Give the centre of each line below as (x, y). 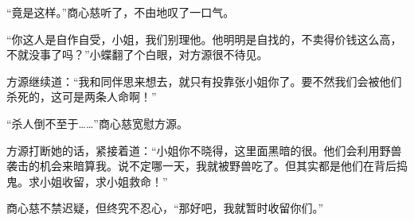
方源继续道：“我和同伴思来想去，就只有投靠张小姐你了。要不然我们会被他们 (204, 81)
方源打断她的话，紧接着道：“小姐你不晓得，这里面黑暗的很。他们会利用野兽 (204, 150)
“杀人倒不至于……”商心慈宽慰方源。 (97, 123)
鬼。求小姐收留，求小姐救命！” (87, 181)
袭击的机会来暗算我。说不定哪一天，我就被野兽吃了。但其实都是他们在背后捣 (207, 166)
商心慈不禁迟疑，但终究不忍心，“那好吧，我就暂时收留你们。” (165, 208)
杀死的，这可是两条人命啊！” (82, 97)
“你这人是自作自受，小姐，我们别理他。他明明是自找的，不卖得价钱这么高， (204, 39)
